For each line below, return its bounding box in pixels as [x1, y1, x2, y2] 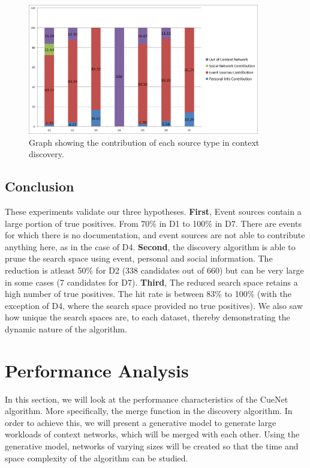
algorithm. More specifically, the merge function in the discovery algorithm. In [5, 404, 293, 417]
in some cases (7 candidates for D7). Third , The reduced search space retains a [5, 275, 298, 288]
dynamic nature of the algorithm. [5, 322, 127, 335]
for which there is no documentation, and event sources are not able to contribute [5, 229, 305, 241]
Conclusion [5, 177, 74, 196]
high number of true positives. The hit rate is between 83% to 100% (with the [5, 287, 291, 300]
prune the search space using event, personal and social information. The [5, 252, 273, 265]
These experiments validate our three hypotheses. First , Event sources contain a [5, 205, 302, 217]
